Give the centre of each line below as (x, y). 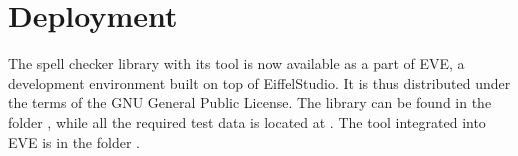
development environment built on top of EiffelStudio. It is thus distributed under (259, 82)
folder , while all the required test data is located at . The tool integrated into (247, 121)
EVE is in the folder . (74, 141)
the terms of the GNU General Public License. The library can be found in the (250, 102)
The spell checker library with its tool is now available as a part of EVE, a (236, 63)
